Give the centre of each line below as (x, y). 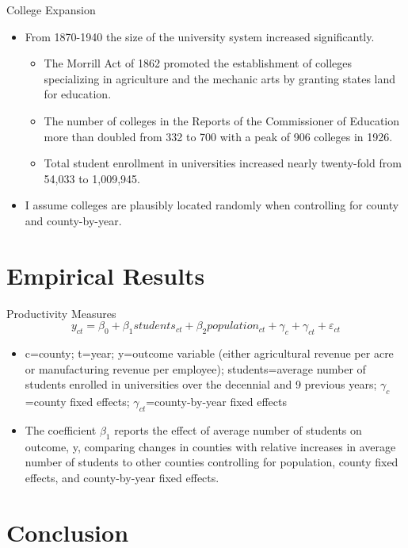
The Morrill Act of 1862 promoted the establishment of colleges (198, 63)
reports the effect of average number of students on (238, 429)
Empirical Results (106, 275)
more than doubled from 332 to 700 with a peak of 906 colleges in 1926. (218, 136)
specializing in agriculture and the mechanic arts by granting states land (220, 78)
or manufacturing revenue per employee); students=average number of (195, 368)
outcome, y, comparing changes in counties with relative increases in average (210, 446)
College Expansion (51, 10)
